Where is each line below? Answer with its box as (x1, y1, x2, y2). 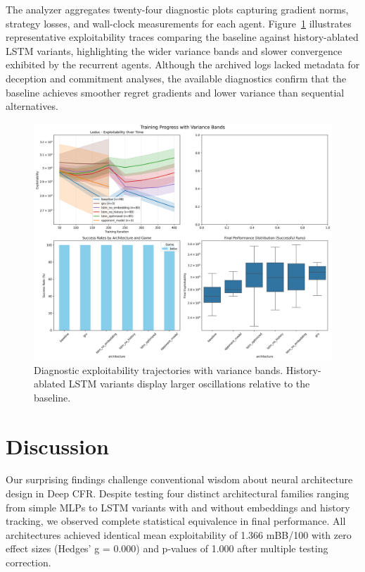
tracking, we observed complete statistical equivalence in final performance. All (6, 514, 346, 528)
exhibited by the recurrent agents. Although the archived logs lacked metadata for (6, 57, 360, 72)
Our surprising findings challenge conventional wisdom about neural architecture (6, 472, 353, 487)
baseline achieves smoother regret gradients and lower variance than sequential (6, 85, 345, 99)
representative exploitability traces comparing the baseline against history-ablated (6, 30, 359, 44)
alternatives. (6, 99, 58, 113)
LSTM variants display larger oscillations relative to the (68, 376, 310, 391)
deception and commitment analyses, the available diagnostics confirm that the (6, 70, 347, 85)
